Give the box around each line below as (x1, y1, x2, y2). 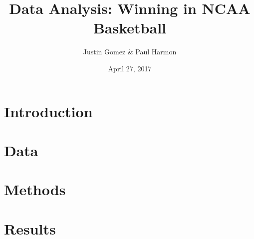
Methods (4, 179, 66, 200)
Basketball (93, 17, 167, 38)
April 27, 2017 (108, 63, 152, 73)
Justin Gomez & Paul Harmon (83, 46, 177, 57)
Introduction (4, 101, 93, 121)
